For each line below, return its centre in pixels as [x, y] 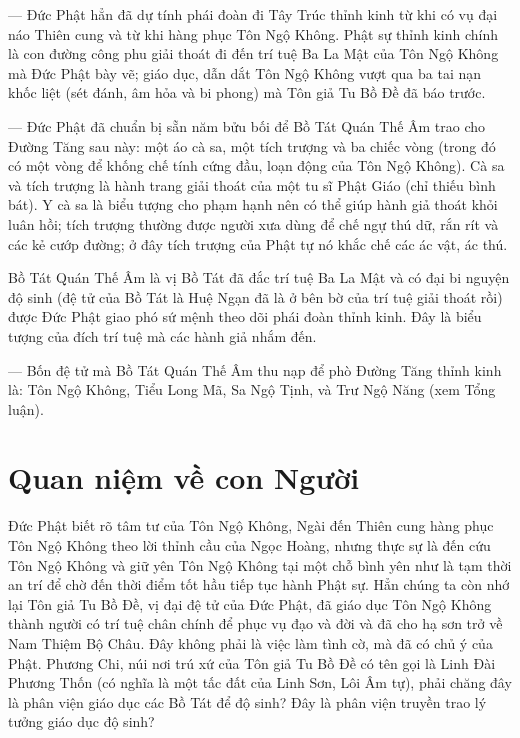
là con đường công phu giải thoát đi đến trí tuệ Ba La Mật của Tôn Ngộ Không [253, 53]
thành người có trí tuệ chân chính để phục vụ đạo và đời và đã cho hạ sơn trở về [255, 623]
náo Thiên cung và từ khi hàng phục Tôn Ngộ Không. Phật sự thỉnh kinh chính [253, 33]
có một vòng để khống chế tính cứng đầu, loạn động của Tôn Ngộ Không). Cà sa [256, 165]
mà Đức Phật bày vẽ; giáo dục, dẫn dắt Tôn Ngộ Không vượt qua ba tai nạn [245, 72]
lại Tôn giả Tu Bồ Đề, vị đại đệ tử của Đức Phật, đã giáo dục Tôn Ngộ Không [250, 603]
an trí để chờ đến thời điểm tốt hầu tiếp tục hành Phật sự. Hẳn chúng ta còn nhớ [259, 584]
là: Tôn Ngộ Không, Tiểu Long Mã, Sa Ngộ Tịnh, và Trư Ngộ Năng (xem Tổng [252, 389]
